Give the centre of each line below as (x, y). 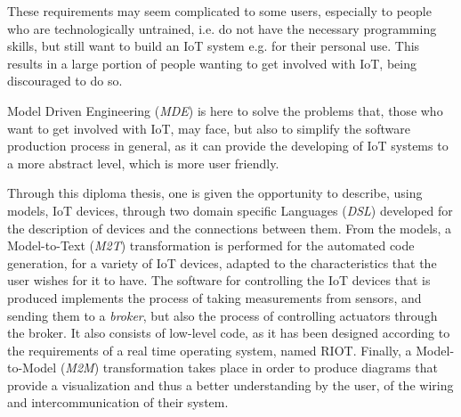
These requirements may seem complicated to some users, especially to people (219, 11)
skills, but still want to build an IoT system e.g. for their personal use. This (214, 46)
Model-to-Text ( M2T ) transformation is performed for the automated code (211, 245)
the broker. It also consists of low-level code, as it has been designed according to (229, 333)
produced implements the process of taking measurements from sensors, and (214, 297)
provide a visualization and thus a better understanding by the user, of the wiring (230, 384)
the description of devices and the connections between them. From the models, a (230, 228)
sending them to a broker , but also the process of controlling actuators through (222, 315)
